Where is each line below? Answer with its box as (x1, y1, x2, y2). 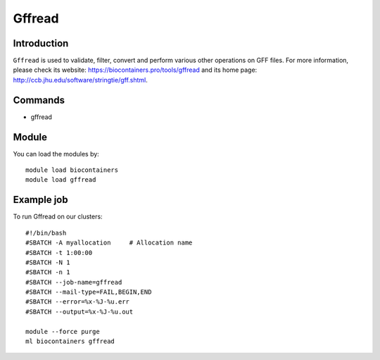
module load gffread (25, 176, 96, 184)
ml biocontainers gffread (25, 337, 115, 345)
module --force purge (25, 328, 100, 335)
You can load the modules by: (13, 149, 100, 158)
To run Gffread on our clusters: (13, 212, 103, 221)
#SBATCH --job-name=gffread (25, 278, 122, 286)
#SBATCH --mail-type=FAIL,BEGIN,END (25, 288, 152, 296)
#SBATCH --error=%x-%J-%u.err (25, 298, 130, 306)
